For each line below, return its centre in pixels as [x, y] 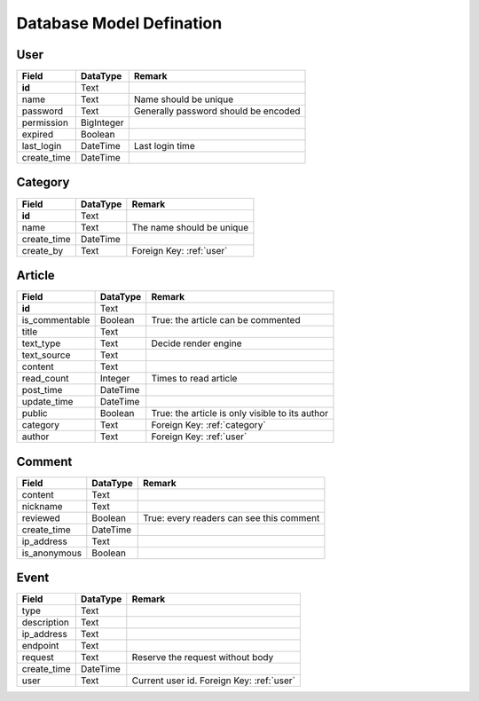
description [46, 623]
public [35, 414]
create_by [43, 250]
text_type [41, 343]
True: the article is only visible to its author [239, 414]
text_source [46, 355]
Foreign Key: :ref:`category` [208, 425]
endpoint [40, 646]
